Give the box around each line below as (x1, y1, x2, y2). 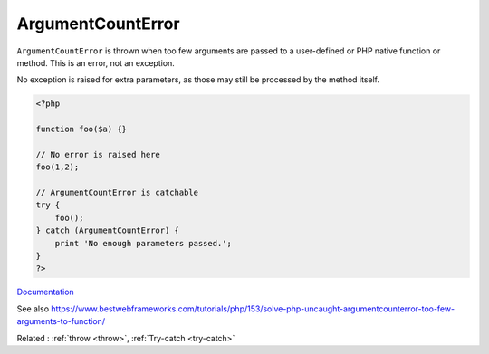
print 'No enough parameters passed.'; (54, 238, 233, 248)
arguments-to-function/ (16, 316, 106, 327)
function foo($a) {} (35, 124, 127, 135)
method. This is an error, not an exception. (16, 57, 176, 68)
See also (16, 303, 50, 314)
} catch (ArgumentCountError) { (35, 225, 180, 235)
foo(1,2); (35, 162, 80, 172)
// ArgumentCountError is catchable (35, 187, 199, 198)
